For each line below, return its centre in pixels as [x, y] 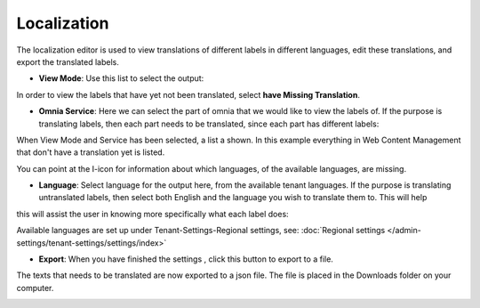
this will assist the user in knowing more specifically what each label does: [152, 214]
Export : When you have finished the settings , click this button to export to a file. [186, 259]
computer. [35, 288]
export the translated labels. [68, 61]
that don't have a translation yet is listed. [91, 152]
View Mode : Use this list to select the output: [121, 78]
